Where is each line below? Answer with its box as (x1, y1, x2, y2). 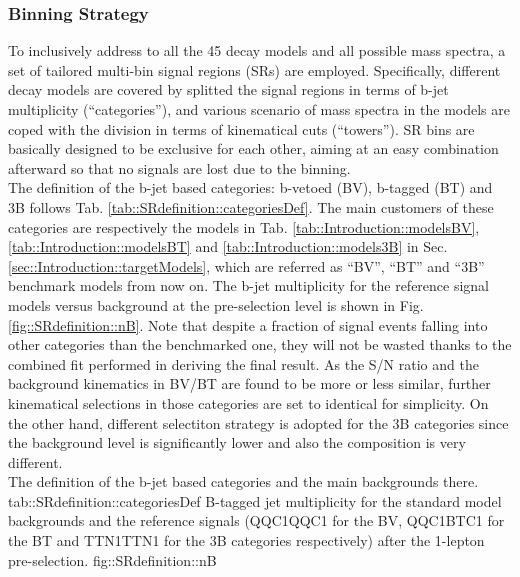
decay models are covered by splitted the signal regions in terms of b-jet (8, 79, 449, 100)
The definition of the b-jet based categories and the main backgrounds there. (8, 471, 479, 492)
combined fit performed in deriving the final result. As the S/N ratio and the (8, 353, 479, 374)
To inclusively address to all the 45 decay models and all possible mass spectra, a (8, 40, 506, 61)
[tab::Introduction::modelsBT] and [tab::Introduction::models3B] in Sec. (8, 236, 448, 257)
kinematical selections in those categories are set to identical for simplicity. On (8, 392, 489, 413)
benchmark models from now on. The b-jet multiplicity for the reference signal (8, 275, 490, 296)
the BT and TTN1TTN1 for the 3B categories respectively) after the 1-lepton (8, 530, 485, 551)
